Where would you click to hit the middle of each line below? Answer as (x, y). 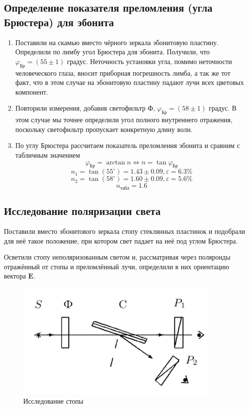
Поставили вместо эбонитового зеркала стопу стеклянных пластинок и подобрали (125, 231)
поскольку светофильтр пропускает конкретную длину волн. (104, 129)
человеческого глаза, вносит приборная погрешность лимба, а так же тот (123, 73)
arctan (116, 162)
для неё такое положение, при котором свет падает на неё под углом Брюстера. (121, 240)
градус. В (223, 108)
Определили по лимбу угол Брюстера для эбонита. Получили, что (112, 52)
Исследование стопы (54, 401)
